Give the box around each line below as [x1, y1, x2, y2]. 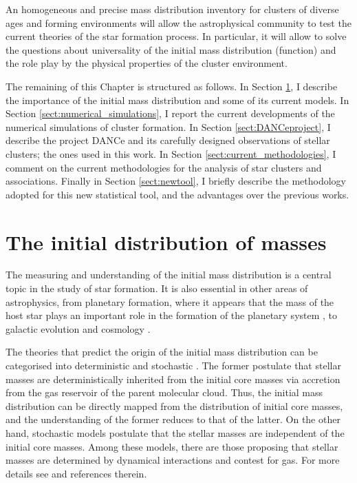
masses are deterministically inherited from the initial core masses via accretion [6, 371, 340, 386]
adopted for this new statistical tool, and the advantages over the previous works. [6, 187, 349, 201]
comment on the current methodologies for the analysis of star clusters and [6, 160, 322, 174]
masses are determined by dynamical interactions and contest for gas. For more [6, 453, 340, 467]
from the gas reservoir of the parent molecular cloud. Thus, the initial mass [6, 385, 323, 400]
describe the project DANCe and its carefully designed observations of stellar [6, 133, 330, 147]
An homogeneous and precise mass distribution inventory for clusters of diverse [6, 2, 339, 16]
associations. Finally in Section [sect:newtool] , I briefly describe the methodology [6, 174, 346, 188]
